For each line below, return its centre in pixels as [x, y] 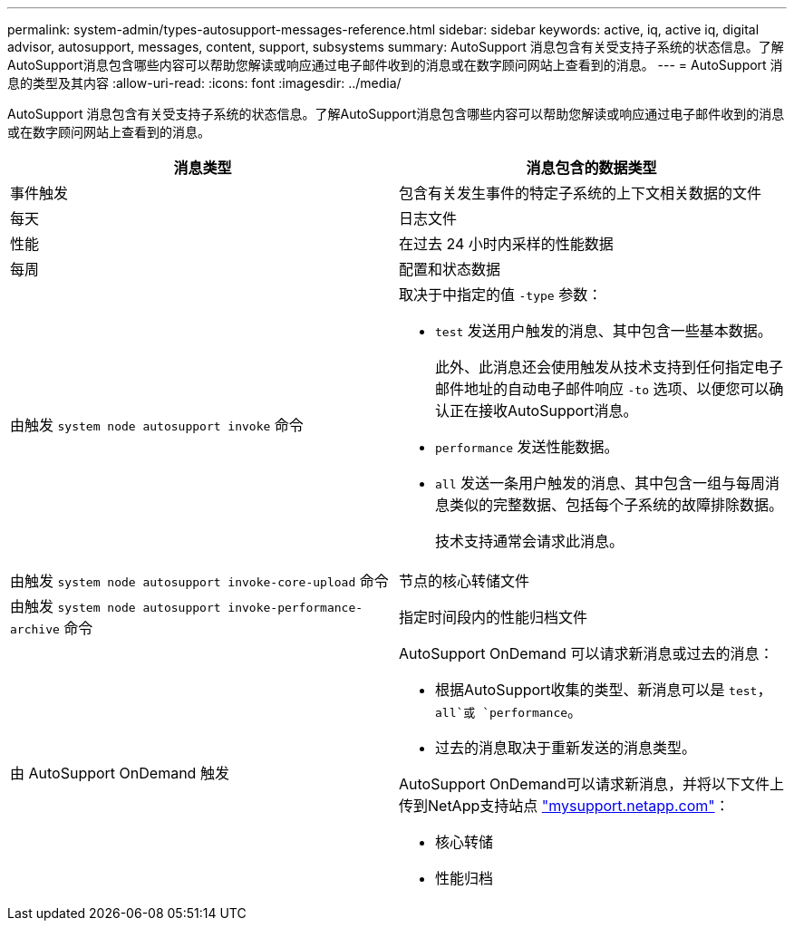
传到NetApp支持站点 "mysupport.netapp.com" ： [564, 806]
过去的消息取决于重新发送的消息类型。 [566, 748]
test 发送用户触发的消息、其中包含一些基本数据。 [604, 331]
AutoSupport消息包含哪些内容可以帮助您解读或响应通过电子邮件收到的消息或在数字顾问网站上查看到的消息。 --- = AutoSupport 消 [395, 65]
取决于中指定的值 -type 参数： [501, 295]
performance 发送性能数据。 [527, 447]
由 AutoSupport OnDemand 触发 [120, 773]
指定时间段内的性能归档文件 [494, 617]
